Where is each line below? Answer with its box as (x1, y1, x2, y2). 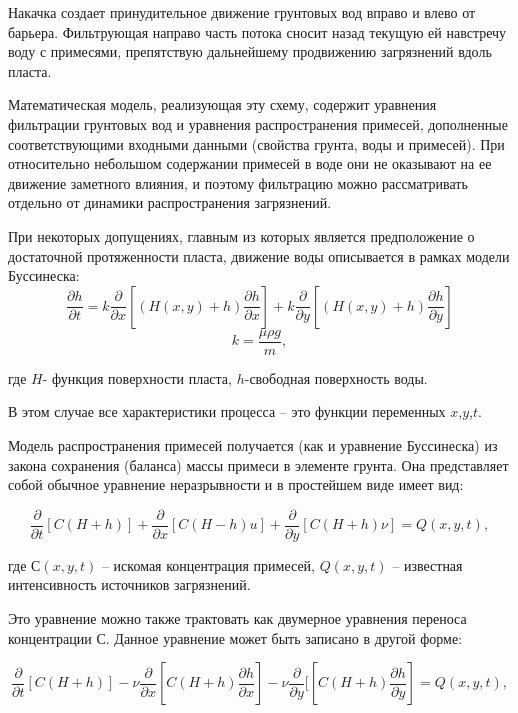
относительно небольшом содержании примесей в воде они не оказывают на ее (8, 153, 492, 174)
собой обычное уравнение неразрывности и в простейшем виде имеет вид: (8, 474, 464, 495)
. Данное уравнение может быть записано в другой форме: (105, 627, 463, 648)
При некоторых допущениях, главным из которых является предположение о (8, 225, 475, 246)
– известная (392, 554, 463, 575)
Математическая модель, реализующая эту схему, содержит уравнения (8, 94, 437, 115)
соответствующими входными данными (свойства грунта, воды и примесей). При (8, 133, 505, 154)
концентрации (8, 627, 92, 648)
